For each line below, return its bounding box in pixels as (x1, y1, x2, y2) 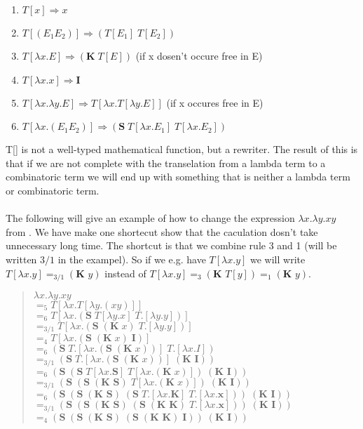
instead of (104, 265, 146, 280)
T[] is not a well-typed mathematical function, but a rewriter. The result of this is (6, 142, 358, 157)
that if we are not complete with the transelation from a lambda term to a (6, 155, 326, 170)
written (6, 251, 37, 266)
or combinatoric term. (6, 183, 100, 197)
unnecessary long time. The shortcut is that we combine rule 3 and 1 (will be (6, 238, 337, 253)
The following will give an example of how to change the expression (6, 211, 295, 225)
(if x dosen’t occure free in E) (135, 48, 263, 62)
